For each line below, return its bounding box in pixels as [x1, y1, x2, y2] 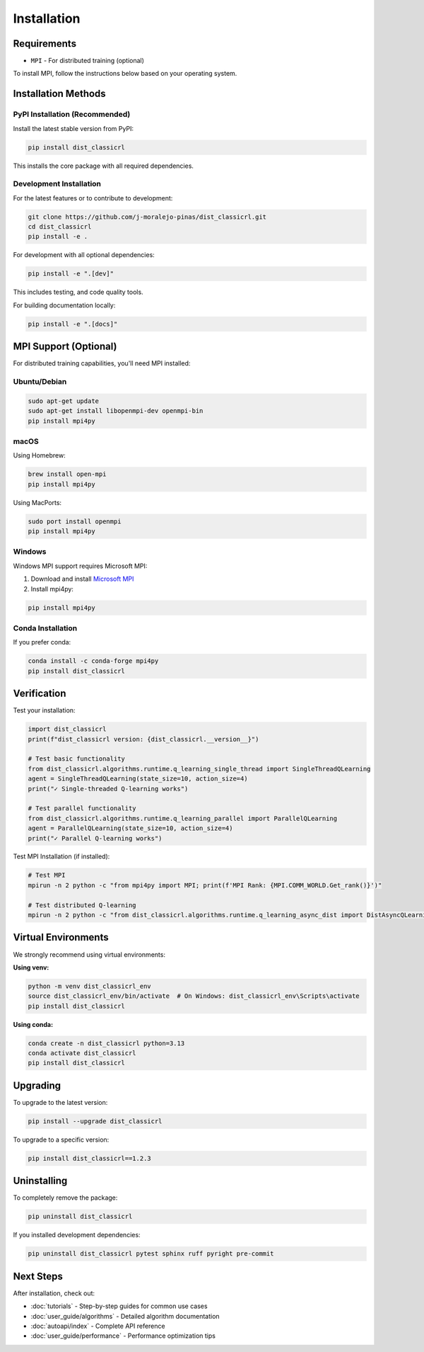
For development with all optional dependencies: [13, 251, 155, 259]
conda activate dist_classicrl [28, 1049, 137, 1057]
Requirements [13, 38, 77, 50]
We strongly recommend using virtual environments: [13, 950, 166, 959]
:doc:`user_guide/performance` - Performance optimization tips [30, 1331, 216, 1340]
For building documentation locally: [13, 301, 116, 309]
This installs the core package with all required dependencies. [13, 161, 194, 170]
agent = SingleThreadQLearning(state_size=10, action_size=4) [28, 775, 248, 783]
